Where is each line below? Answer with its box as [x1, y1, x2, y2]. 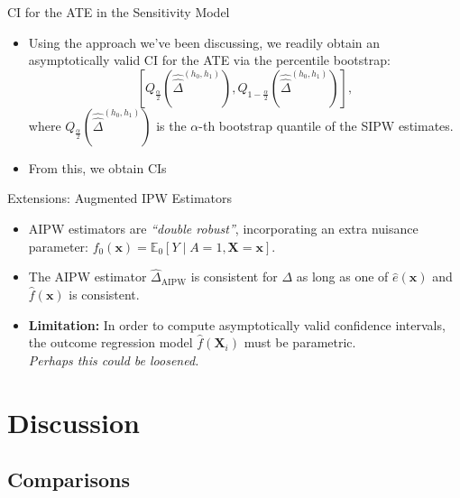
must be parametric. [244, 333, 356, 352]
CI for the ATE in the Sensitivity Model [7, 3, 230, 21]
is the [156, 115, 187, 134]
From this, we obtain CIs [28, 158, 167, 177]
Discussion [7, 403, 140, 440]
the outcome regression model [28, 333, 193, 352]
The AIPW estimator [28, 267, 147, 286]
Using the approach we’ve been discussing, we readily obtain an [28, 32, 381, 51]
